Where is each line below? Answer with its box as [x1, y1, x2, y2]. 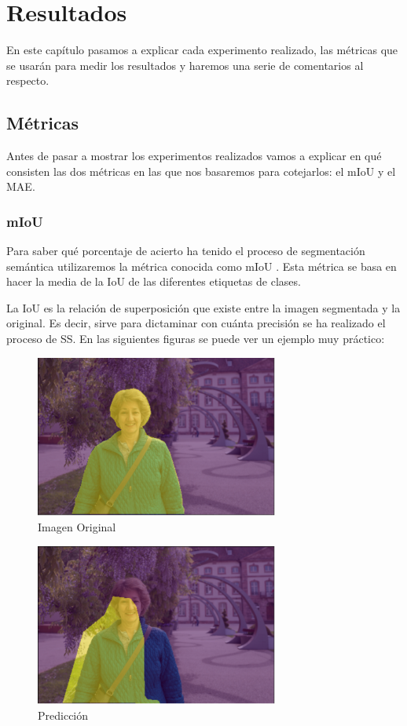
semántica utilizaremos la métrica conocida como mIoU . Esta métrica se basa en [6, 257, 397, 274]
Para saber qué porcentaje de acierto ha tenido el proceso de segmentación [6, 243, 365, 259]
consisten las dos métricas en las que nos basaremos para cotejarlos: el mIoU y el [6, 162, 396, 179]
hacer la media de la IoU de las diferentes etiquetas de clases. [6, 273, 301, 290]
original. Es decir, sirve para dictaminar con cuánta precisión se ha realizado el [6, 315, 386, 331]
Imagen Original [38, 518, 116, 534]
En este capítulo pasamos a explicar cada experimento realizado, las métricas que [6, 42, 398, 58]
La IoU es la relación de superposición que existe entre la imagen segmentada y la [6, 299, 401, 316]
